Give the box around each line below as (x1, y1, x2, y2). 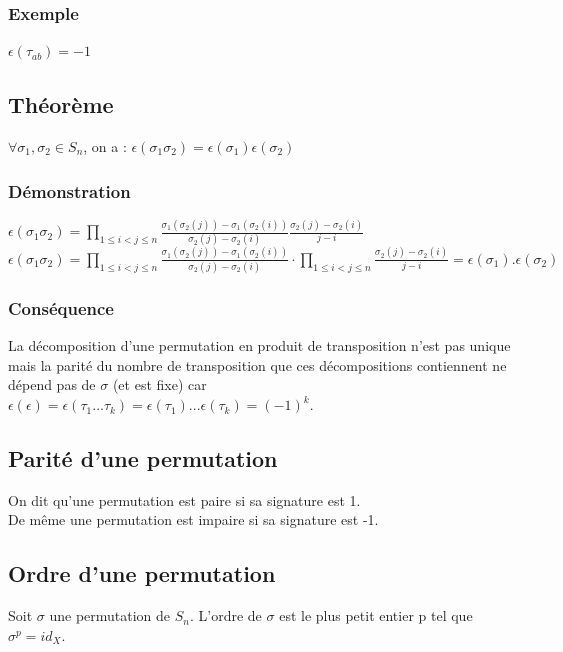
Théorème (8, 89, 114, 120)
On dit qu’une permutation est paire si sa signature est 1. (8, 489, 361, 510)
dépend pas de (8, 374, 96, 395)
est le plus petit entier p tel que (279, 605, 473, 626)
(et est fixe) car (112, 374, 207, 395)
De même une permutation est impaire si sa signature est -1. (8, 509, 379, 530)
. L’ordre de (190, 605, 262, 626)
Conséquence (8, 296, 114, 320)
